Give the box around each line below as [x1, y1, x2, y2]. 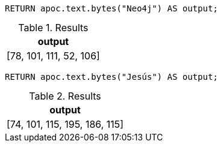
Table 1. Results [18, 22, 89, 34]
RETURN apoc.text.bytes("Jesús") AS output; [5, 72, 219, 82]
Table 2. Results [29, 90, 101, 102]
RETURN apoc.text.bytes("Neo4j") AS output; [5, 4, 219, 13]
